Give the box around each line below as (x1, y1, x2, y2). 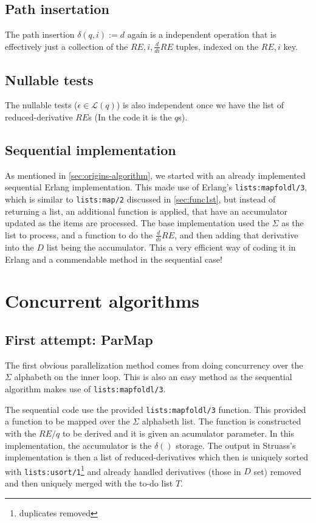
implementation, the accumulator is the (5, 438, 152, 451)
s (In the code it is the (88, 110, 172, 123)
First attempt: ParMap (5, 330, 153, 349)
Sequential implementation (5, 140, 176, 159)
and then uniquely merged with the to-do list (5, 477, 173, 490)
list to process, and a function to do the (5, 228, 153, 241)
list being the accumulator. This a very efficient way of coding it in (46, 241, 296, 254)
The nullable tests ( (5, 99, 78, 111)
